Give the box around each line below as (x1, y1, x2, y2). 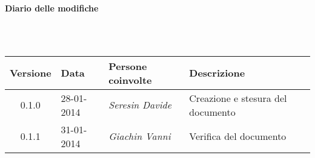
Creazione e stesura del (189, 90, 287, 105)
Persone (108, 58, 147, 73)
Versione (10, 66, 51, 80)
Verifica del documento (189, 129, 287, 144)
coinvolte (108, 72, 152, 87)
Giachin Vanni (108, 129, 171, 144)
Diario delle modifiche (5, 2, 99, 14)
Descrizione (189, 66, 245, 80)
